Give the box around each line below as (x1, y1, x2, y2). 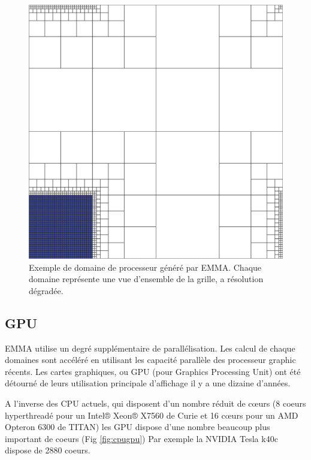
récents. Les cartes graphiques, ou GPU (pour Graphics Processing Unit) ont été (5, 365, 301, 377)
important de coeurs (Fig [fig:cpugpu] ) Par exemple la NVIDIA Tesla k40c (5, 432, 278, 444)
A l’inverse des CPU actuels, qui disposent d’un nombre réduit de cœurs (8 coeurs (5, 397, 306, 409)
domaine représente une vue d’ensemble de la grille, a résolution (29, 273, 264, 285)
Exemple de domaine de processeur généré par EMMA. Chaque (29, 261, 262, 273)
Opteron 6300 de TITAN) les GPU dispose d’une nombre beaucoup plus (5, 420, 270, 433)
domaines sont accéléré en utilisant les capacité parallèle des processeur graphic (5, 353, 296, 366)
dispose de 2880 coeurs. (5, 444, 90, 456)
